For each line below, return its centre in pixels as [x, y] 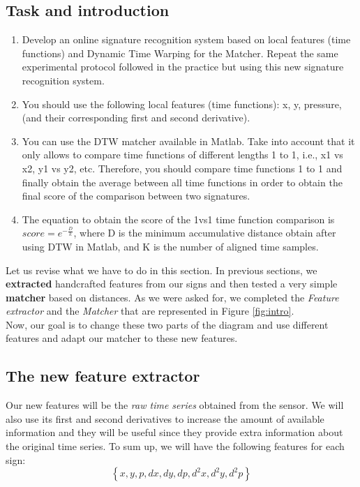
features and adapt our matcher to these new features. [122, 338]
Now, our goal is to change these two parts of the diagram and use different [167, 324]
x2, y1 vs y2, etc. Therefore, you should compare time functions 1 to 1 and [182, 168]
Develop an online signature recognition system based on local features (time [186, 39]
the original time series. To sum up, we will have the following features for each [175, 446]
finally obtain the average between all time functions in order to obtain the [182, 182]
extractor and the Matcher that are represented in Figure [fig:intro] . [150, 311]
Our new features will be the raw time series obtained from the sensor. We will [175, 405]
